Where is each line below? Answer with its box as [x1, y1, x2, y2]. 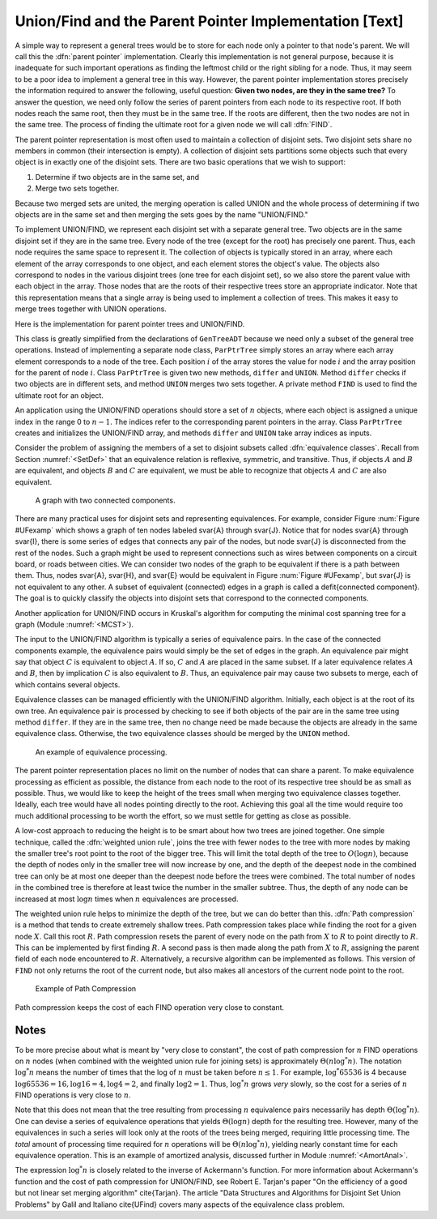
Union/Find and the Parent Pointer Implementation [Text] [15, 12, 404, 30]
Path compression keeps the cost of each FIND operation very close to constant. [15, 1002, 285, 1012]
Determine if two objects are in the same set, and [35, 172, 200, 182]
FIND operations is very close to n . [15, 1090, 131, 1100]
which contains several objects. [15, 679, 121, 689]
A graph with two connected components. [35, 495, 176, 505]
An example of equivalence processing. [35, 746, 168, 757]
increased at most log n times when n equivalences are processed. [15, 894, 239, 904]
